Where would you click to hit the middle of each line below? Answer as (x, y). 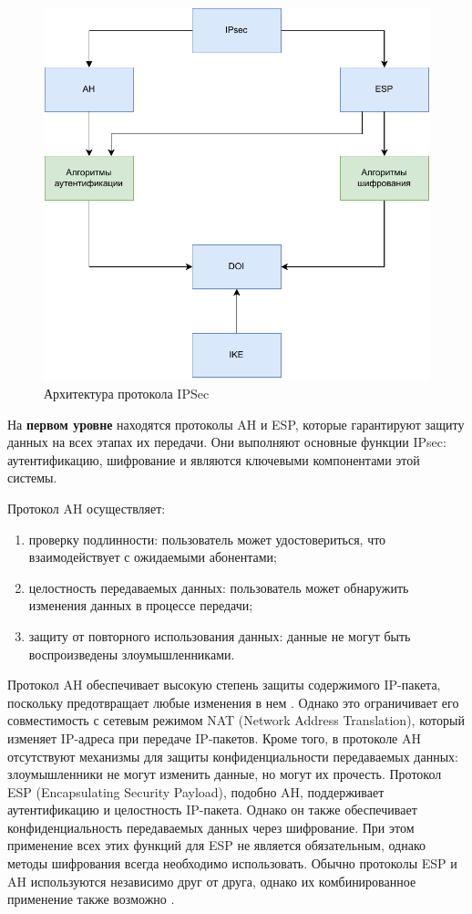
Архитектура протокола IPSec (127, 394)
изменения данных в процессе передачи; (141, 605)
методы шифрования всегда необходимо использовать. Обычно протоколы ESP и (232, 863)
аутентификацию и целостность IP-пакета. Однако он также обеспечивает (212, 810)
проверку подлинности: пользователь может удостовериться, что (207, 539)
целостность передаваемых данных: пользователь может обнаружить (219, 587)
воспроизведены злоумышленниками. (132, 654)
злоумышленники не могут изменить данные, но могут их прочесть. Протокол (225, 774)
